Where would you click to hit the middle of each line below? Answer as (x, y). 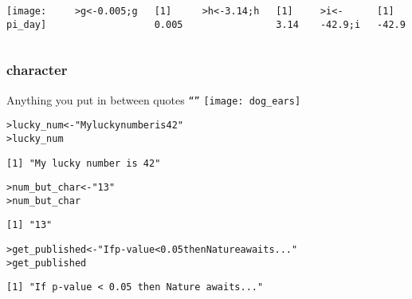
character (37, 70)
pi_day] (27, 24)
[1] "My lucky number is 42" (84, 163)
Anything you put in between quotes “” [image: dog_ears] (154, 99)
